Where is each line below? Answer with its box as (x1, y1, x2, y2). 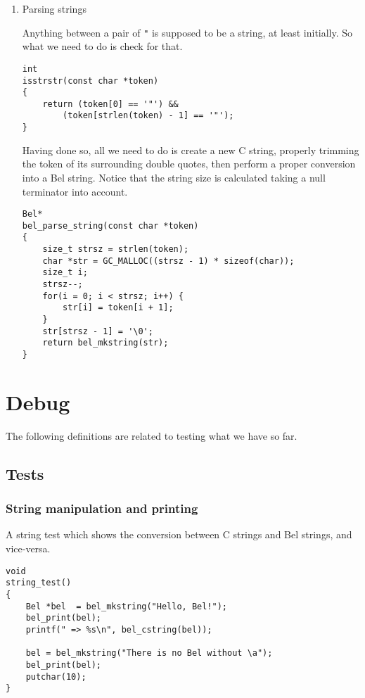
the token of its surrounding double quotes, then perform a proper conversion (22, 156, 356, 171)
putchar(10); (25, 671, 87, 682)
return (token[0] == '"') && (42, 99, 179, 109)
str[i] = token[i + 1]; (63, 303, 174, 313)
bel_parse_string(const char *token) (22, 220, 199, 231)
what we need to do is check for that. (22, 39, 183, 53)
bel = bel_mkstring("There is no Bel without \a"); (25, 648, 273, 659)
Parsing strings (22, 1, 87, 15)
